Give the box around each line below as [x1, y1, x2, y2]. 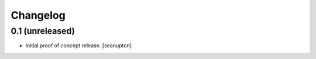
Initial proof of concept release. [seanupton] [25, 42, 132, 49]
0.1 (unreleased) [11, 26, 75, 36]
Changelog [11, 9, 66, 22]
